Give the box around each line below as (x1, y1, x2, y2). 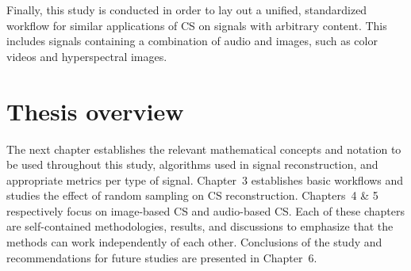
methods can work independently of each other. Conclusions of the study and (6, 234, 382, 250)
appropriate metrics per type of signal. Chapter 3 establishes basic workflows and (6, 171, 404, 188)
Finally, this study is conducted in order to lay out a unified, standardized (6, 2, 367, 17)
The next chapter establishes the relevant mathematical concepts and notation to (6, 140, 401, 157)
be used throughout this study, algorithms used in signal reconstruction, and (6, 156, 378, 173)
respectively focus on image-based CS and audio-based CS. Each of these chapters (6, 202, 405, 219)
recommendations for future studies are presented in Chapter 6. (6, 249, 317, 265)
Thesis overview (6, 94, 184, 127)
